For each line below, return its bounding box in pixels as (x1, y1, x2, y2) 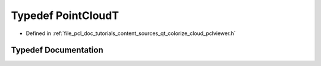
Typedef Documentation (11, 45, 103, 55)
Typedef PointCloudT (11, 9, 119, 22)
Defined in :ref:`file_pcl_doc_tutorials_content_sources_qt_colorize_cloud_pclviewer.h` (26, 30, 236, 37)
